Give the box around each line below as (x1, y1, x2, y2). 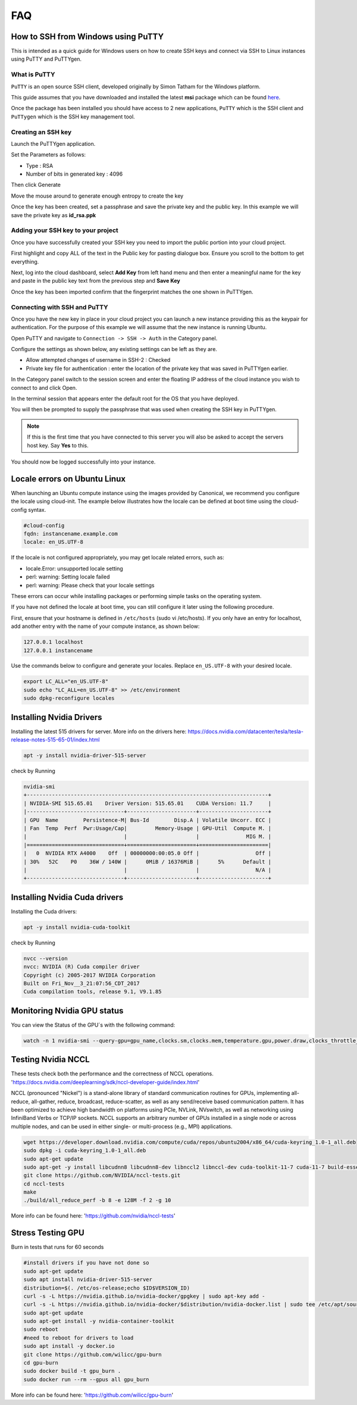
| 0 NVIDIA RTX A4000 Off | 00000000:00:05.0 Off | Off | (23, 850, 272, 857)
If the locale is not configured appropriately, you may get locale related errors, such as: (11, 554, 224, 561)
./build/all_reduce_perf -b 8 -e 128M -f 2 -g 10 (23, 1197, 171, 1204)
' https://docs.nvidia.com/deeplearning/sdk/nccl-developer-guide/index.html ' (11, 1078, 200, 1085)
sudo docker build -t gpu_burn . (23, 1368, 121, 1375)
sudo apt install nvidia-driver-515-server (23, 1276, 153, 1283)
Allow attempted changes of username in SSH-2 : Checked (26, 356, 171, 364)
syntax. (27, 506, 46, 513)
